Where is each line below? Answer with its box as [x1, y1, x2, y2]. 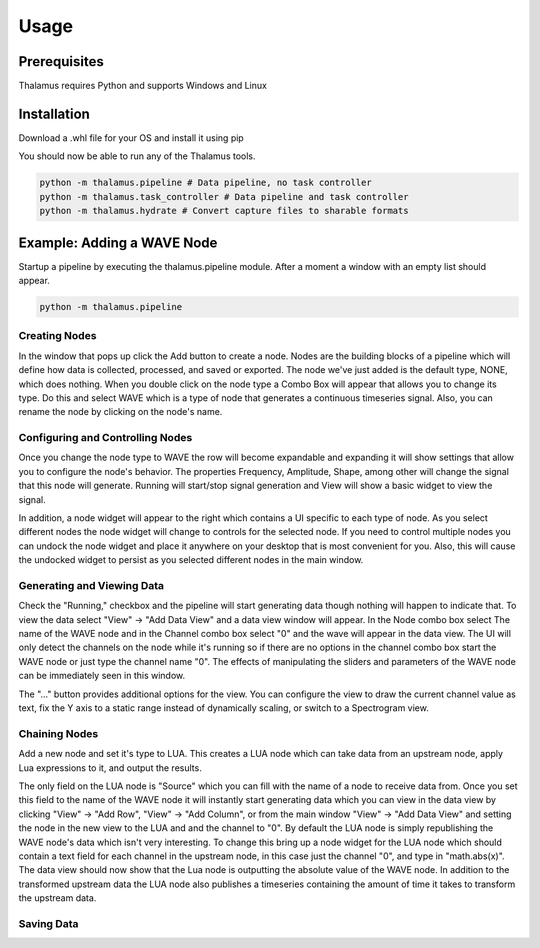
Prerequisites [18, 53, 104, 70]
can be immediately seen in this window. [18, 670, 186, 682]
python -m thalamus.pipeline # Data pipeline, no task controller [39, 177, 372, 189]
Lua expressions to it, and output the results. [18, 761, 202, 774]
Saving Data [18, 916, 79, 930]
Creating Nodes [18, 329, 97, 343]
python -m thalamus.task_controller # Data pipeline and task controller [39, 191, 409, 202]
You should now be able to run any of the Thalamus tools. [18, 150, 256, 162]
